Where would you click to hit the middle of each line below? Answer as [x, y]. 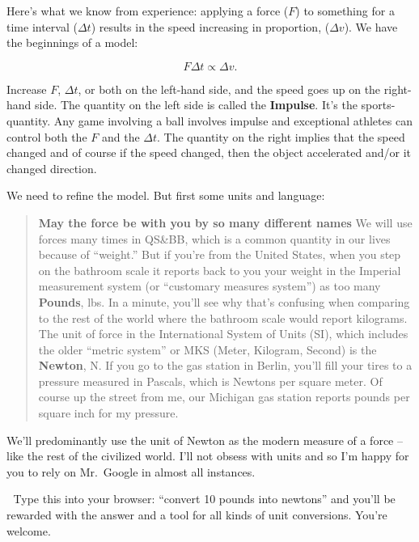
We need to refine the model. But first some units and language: [166, 195]
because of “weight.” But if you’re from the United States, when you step [220, 254]
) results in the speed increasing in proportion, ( [210, 26]
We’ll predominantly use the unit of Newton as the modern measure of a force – [205, 440]
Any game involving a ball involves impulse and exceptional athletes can [233, 120]
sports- [378, 105]
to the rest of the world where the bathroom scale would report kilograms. [223, 318]
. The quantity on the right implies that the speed [281, 136]
